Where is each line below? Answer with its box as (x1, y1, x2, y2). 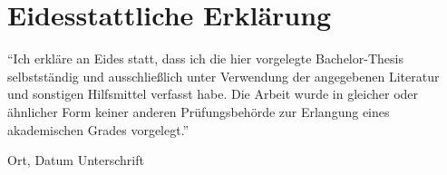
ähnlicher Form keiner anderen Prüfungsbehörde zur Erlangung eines (7, 102, 390, 121)
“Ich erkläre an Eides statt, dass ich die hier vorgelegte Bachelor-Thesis (7, 49, 403, 68)
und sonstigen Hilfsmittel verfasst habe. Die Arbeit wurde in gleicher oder (7, 84, 419, 103)
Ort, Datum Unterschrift (7, 151, 144, 170)
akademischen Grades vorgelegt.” (7, 120, 189, 139)
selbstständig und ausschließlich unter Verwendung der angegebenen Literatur (7, 66, 440, 85)
